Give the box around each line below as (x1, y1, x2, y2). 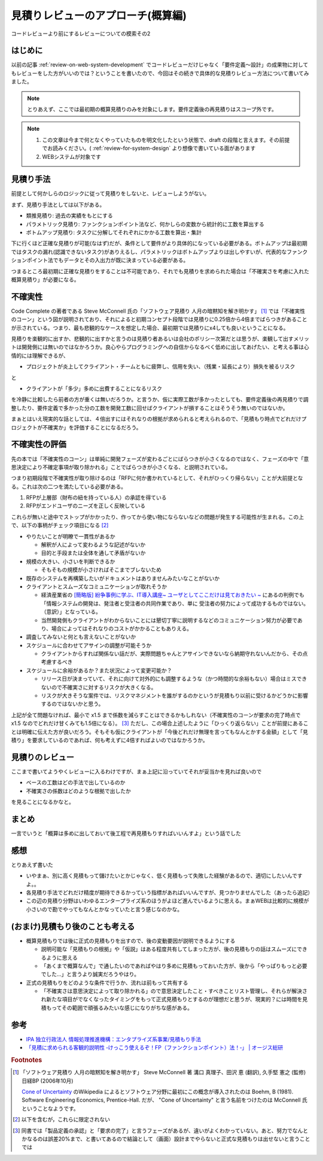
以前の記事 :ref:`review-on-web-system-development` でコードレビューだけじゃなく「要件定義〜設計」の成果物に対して (11, 61, 309, 68)
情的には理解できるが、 (11, 352, 69, 359)
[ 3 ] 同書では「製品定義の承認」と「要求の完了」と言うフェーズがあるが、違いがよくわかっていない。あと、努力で (13, 1127, 293, 1134)
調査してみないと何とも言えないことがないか (26, 633, 136, 640)
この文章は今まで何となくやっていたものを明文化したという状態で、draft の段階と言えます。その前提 (42, 136, 290, 143)
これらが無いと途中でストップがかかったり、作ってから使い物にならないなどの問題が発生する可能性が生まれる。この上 (11, 513, 304, 521)
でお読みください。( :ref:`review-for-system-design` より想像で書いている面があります (42, 144, 256, 152)
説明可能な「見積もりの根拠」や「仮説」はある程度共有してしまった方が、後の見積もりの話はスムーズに (41, 945, 297, 953)
